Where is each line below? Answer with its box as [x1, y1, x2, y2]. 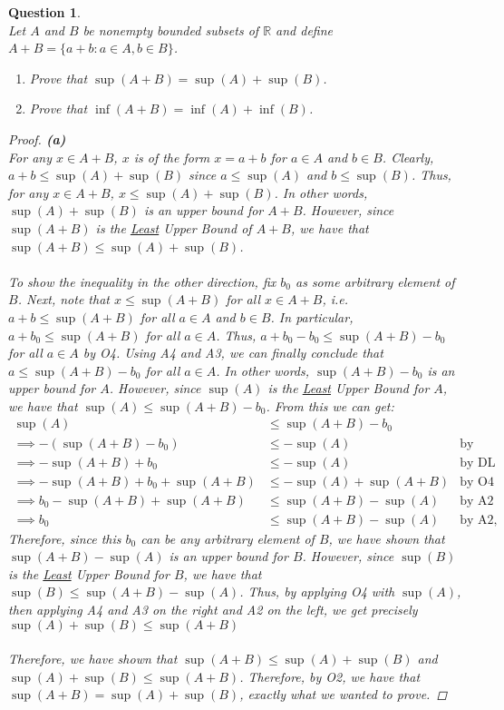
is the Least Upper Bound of [95, 218, 252, 237]
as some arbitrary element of [295, 271, 455, 291]
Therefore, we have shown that [8, 649, 178, 668]
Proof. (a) [8, 129, 66, 148]
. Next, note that [17, 290, 110, 309]
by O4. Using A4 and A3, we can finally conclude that [82, 343, 383, 362]
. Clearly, [382, 147, 434, 166]
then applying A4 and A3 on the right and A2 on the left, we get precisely [8, 600, 418, 619]
